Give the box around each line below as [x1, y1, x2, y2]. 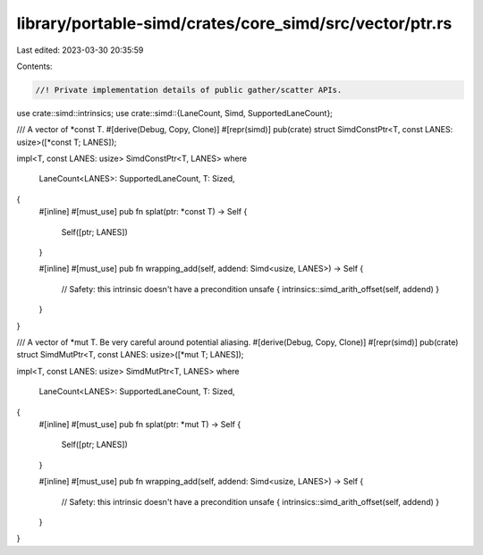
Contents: [16, 61, 53, 71]
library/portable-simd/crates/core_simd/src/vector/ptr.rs [16, 13, 453, 33]
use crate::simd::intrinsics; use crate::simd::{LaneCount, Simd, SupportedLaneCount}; [16, 107, 333, 118]
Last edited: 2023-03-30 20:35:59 [16, 45, 144, 55]
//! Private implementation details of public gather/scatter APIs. [35, 85, 343, 95]
